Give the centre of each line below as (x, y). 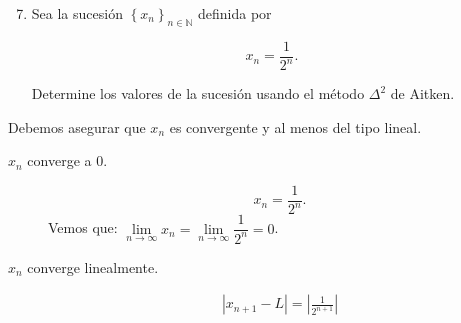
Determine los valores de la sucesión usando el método (198, 93)
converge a (59, 160)
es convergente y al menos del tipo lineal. (295, 126)
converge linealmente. (93, 266)
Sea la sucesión (77, 13)
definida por (235, 13)
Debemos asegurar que (77, 126)
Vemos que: (83, 227)
